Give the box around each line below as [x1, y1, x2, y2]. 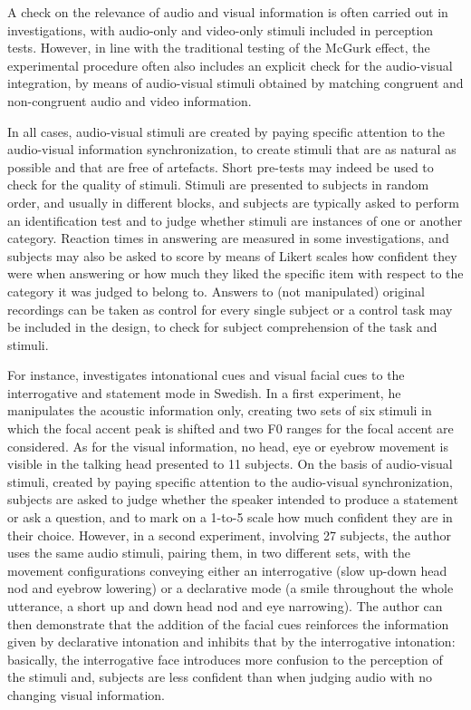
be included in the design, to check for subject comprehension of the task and [7, 317, 437, 336]
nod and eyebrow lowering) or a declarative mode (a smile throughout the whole [7, 579, 454, 598]
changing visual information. [7, 685, 165, 704]
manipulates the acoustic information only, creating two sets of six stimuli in [7, 401, 432, 420]
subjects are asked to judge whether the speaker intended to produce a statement [7, 490, 458, 509]
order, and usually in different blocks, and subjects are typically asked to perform [7, 192, 459, 211]
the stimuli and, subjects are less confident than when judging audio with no [7, 667, 433, 686]
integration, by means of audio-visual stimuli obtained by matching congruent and [7, 73, 464, 92]
